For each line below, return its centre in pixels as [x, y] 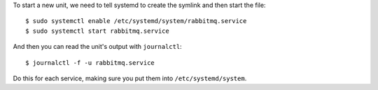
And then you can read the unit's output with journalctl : [97, 47]
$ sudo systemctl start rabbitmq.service [97, 31]
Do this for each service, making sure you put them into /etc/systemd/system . [130, 78]
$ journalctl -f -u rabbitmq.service [90, 62]
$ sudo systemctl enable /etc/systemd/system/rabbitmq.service [136, 21]
